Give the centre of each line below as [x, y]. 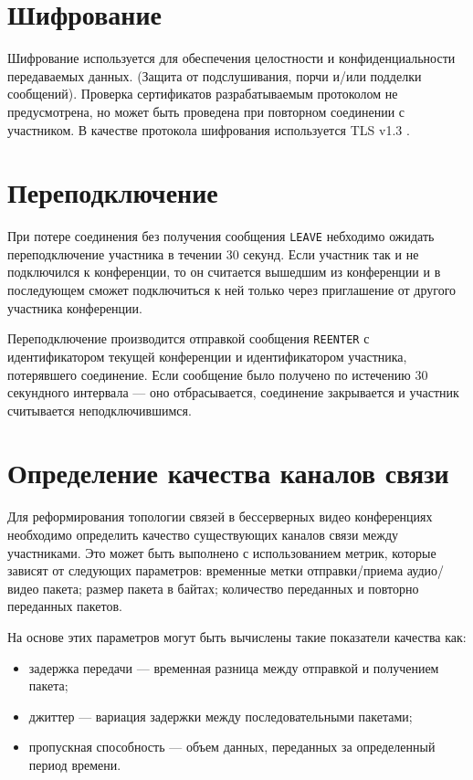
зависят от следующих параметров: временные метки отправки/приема [205, 570]
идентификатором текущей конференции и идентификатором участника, [207, 356]
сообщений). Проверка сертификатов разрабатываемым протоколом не [203, 94]
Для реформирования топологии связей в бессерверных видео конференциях [220, 516]
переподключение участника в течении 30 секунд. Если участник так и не [213, 253]
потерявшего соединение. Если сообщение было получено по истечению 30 [218, 374]
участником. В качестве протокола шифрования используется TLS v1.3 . [209, 129]
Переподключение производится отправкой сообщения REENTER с [189, 338]
